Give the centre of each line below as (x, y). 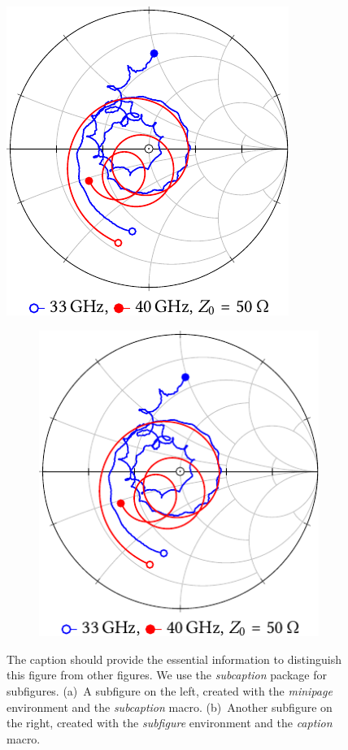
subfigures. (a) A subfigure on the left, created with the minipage (170, 691)
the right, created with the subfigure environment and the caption (170, 723)
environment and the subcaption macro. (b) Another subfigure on (170, 707)
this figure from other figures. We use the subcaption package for (167, 675)
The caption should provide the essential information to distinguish (174, 659)
